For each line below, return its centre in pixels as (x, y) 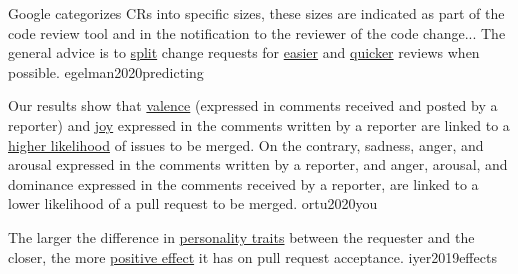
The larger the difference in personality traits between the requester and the (241, 236)
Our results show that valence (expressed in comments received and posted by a (253, 105)
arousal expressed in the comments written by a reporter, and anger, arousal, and (258, 164)
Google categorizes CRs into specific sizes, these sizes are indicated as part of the (256, 13)
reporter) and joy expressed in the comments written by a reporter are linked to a (259, 124)
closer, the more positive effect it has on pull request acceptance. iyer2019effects (252, 256)
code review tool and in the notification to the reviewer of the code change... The (257, 32)
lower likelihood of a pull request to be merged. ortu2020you (193, 203)
